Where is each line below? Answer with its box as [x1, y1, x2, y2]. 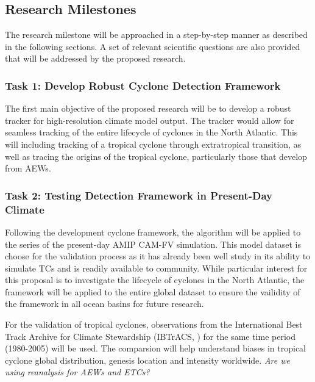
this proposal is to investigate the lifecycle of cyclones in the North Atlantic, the [5, 273, 305, 286]
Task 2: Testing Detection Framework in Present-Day [5, 187, 272, 203]
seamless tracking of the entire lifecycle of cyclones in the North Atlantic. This [5, 126, 298, 139]
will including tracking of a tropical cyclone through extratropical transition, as [5, 137, 302, 150]
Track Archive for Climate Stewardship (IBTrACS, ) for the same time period [5, 330, 296, 342]
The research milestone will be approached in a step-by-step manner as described [5, 28, 308, 41]
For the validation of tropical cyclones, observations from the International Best [5, 318, 303, 331]
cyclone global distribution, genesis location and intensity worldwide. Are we [5, 353, 290, 366]
